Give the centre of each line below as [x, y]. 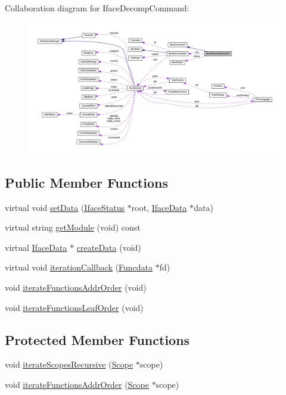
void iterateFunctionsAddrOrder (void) [76, 287]
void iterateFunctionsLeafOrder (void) [74, 307]
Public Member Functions [86, 182]
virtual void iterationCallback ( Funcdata [79, 267]
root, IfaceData [159, 207]
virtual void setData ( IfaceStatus [65, 207]
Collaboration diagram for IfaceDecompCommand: [97, 8]
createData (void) [109, 247]
